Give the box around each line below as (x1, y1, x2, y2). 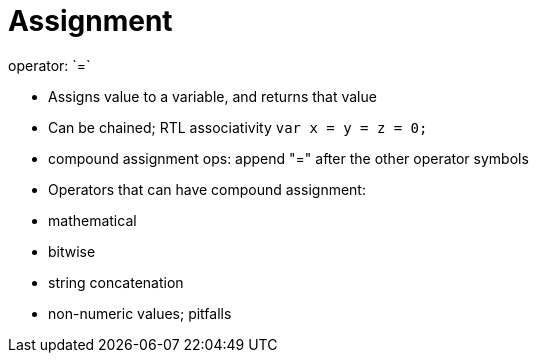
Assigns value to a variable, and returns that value (48, 87, 377, 105)
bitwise (48, 242, 96, 260)
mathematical (48, 211, 137, 229)
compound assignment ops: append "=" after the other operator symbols (48, 149, 529, 167)
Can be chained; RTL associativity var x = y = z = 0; (48, 118, 428, 136)
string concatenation (48, 273, 184, 291)
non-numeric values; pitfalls (48, 304, 232, 322)
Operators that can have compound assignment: (48, 180, 366, 198)
